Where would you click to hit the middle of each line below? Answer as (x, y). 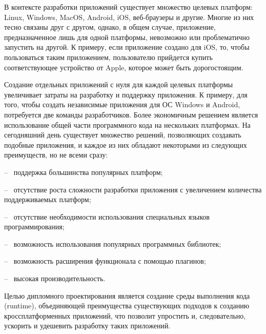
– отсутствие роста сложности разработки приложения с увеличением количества (133, 189)
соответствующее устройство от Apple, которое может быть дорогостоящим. (124, 67)
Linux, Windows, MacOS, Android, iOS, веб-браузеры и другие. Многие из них (129, 17)
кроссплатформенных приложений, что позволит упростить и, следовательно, (125, 315)
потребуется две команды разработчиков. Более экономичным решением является (131, 114)
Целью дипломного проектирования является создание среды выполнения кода (127, 295)
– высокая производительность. (55, 278)
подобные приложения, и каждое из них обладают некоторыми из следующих (126, 144)
